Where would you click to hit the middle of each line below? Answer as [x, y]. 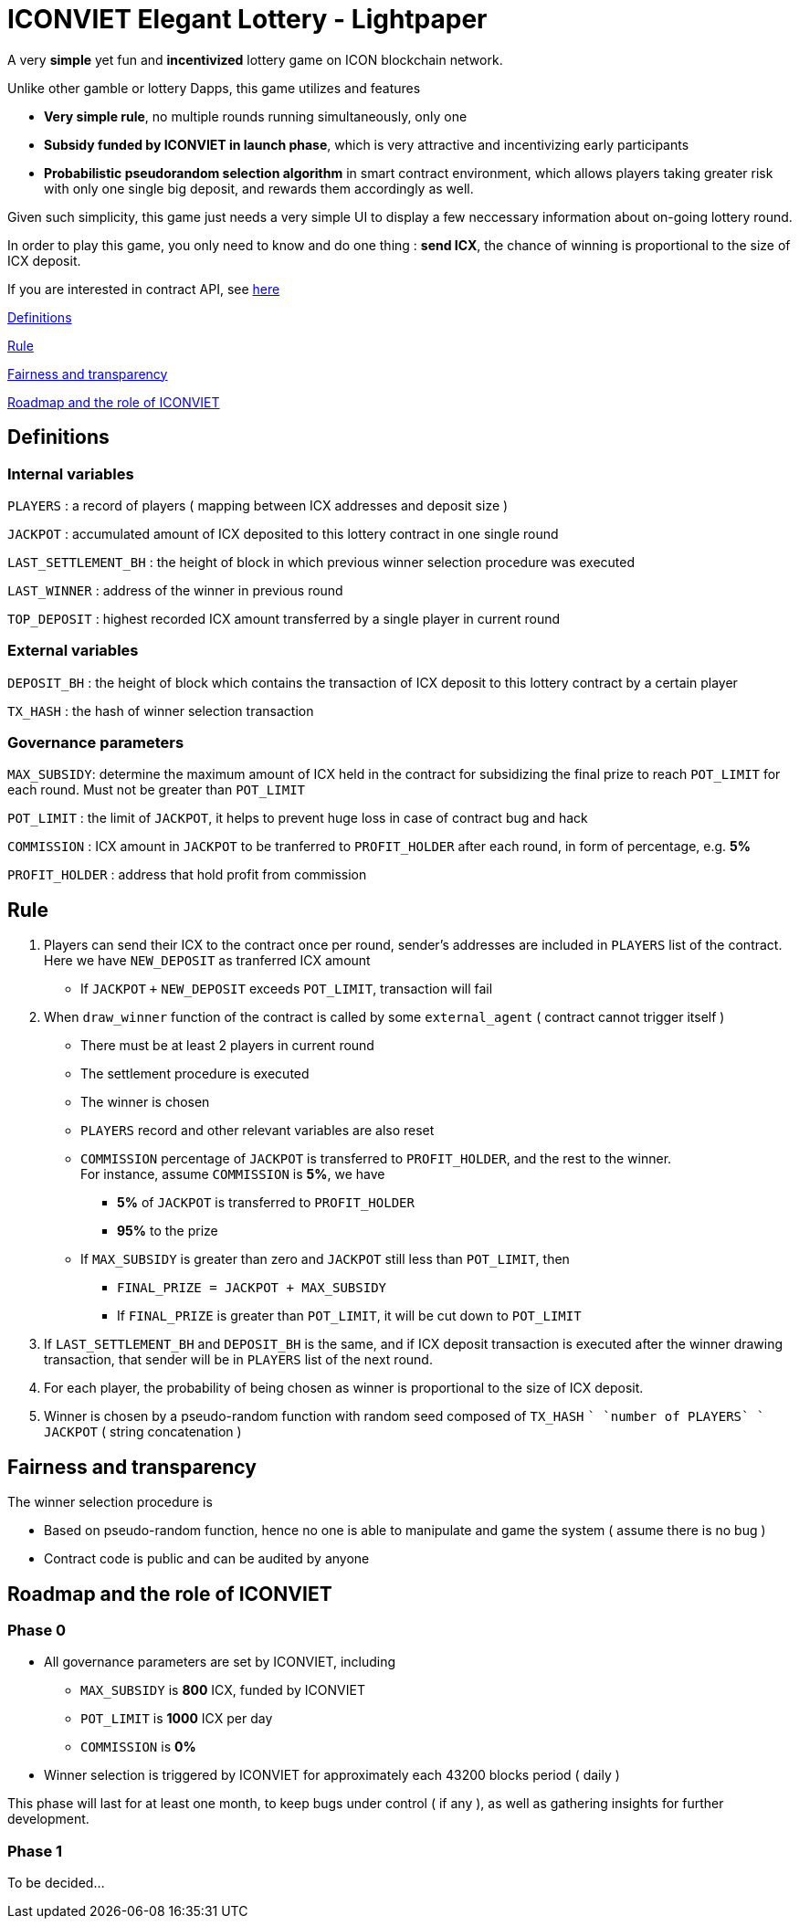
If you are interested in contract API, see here [144, 289]
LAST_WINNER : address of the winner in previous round [175, 590]
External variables [73, 651]
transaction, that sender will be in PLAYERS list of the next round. [238, 1360]
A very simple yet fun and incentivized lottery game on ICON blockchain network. [255, 59]
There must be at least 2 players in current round [227, 1046]
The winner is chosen [145, 1102]
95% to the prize [168, 1231]
